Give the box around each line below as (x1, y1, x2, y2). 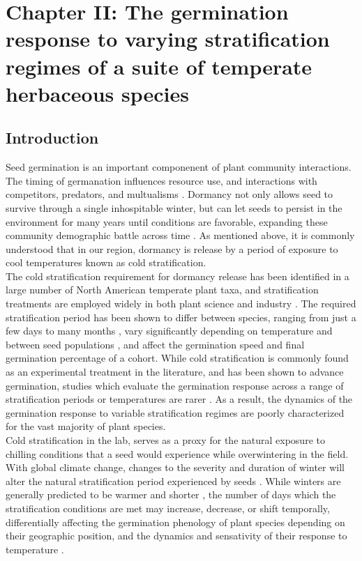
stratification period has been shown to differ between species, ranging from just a (6, 309, 356, 324)
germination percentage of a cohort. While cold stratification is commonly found (6, 351, 349, 365)
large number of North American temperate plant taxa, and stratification (6, 282, 319, 297)
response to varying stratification (6, 24, 330, 53)
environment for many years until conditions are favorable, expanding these (6, 214, 328, 229)
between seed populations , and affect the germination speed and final (6, 337, 305, 351)
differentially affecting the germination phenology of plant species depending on (6, 514, 345, 529)
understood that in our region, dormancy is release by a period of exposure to (6, 241, 338, 256)
